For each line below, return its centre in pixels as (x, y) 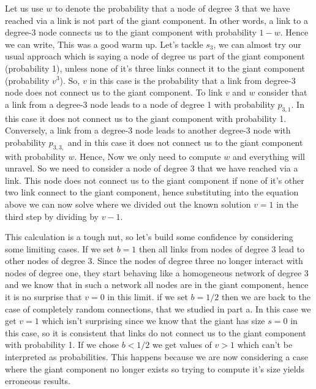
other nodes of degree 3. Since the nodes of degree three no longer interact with (154, 261)
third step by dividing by (52, 216)
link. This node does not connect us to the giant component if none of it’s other (155, 180)
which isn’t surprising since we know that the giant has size (153, 321)
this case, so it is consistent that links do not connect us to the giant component (156, 332)
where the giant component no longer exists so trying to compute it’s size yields (155, 368)
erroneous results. (38, 381)
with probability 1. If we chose (62, 345)
